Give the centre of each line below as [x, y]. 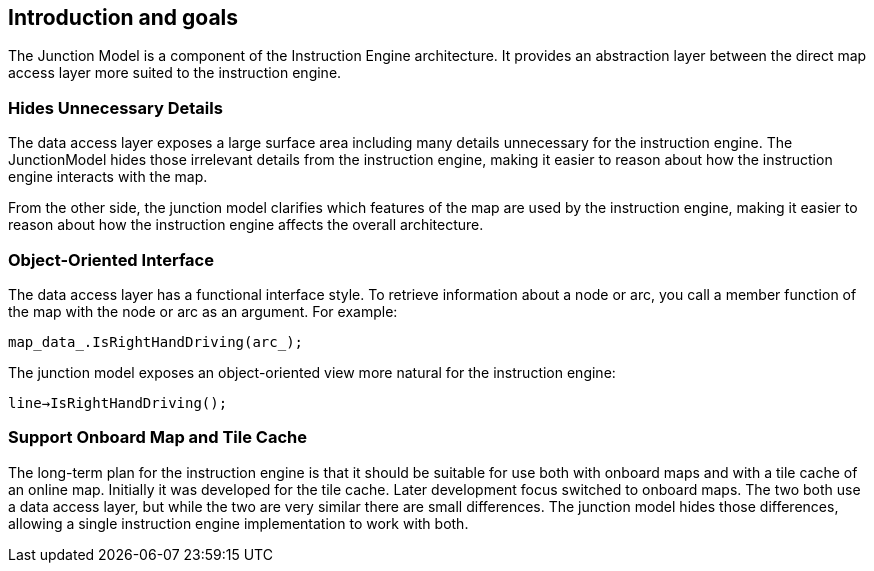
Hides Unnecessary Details [115, 107]
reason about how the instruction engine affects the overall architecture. [246, 225]
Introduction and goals [123, 17]
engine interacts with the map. [108, 177]
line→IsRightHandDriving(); [118, 402]
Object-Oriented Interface [111, 259]
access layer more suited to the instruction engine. [175, 73]
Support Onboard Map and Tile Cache [157, 437]
